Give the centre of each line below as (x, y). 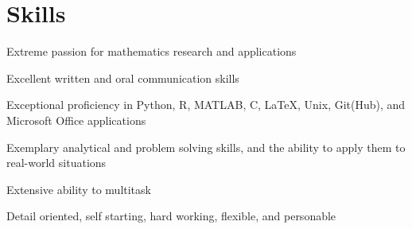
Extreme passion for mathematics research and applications (152, 51)
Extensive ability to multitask (79, 189)
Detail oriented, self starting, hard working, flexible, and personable (171, 216)
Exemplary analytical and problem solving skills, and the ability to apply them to (206, 147)
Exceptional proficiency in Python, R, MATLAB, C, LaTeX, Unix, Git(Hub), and (206, 105)
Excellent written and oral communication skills (123, 78)
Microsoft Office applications (76, 120)
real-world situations (56, 163)
